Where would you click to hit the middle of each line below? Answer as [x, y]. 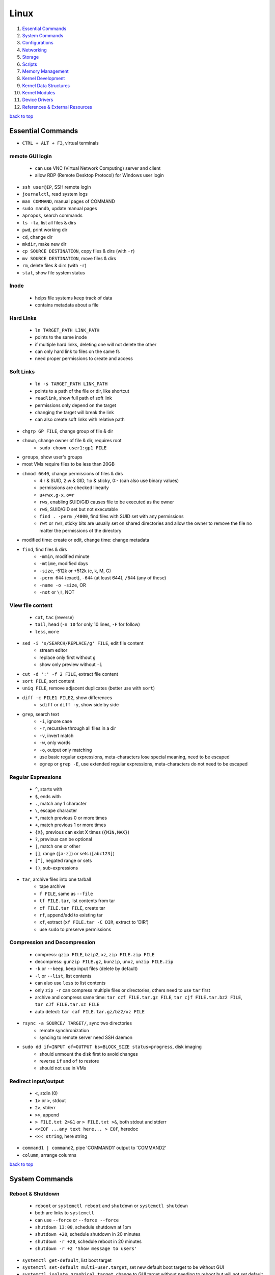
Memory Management [45, 71]
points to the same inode [61, 337]
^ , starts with [49, 789]
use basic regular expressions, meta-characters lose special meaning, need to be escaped [135, 757]
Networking [34, 50]
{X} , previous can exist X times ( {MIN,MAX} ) [82, 832]
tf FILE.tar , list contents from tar [77, 901]
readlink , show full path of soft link [73, 398]
